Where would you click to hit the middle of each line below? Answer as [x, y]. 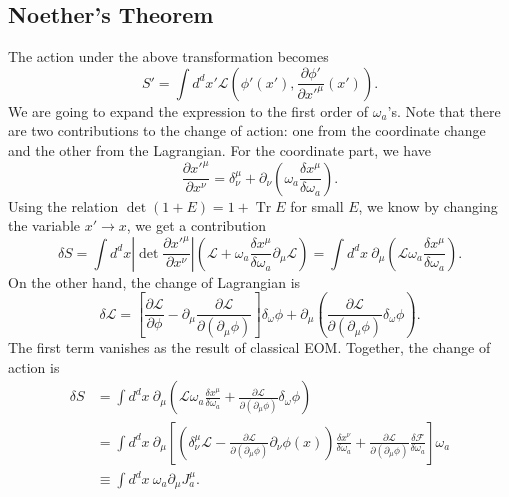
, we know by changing [428, 205]
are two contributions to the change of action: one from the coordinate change [247, 130]
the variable [44, 225]
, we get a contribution [196, 225]
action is [34, 366]
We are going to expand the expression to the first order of [188, 110]
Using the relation [63, 205]
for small [317, 205]
